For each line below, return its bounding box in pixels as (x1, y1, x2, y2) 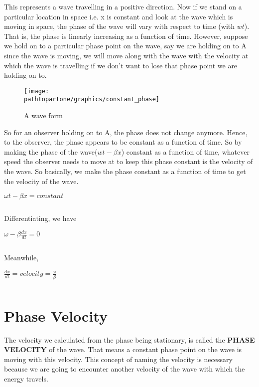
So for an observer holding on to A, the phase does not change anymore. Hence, (4, 127, 248, 137)
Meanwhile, (4, 252, 39, 263)
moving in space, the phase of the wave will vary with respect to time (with (4, 21, 235, 31)
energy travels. (4, 374, 48, 384)
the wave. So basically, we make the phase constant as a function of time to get (4, 166, 246, 177)
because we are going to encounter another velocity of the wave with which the (4, 364, 245, 374)
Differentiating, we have (4, 213, 77, 223)
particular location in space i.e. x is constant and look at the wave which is (4, 11, 233, 21)
